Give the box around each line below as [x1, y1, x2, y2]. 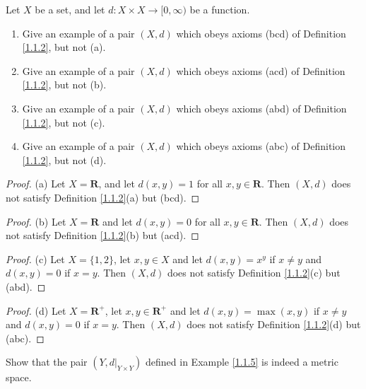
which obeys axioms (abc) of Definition [176, 139, 346, 153]
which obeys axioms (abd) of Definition [176, 100, 347, 115]
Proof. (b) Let [6, 214, 66, 228]
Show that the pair [6, 354, 88, 369]
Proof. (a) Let [6, 176, 66, 191]
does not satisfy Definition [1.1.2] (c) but [167, 265, 341, 280]
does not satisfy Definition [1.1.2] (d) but [187, 317, 361, 332]
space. [6, 370, 32, 385]
